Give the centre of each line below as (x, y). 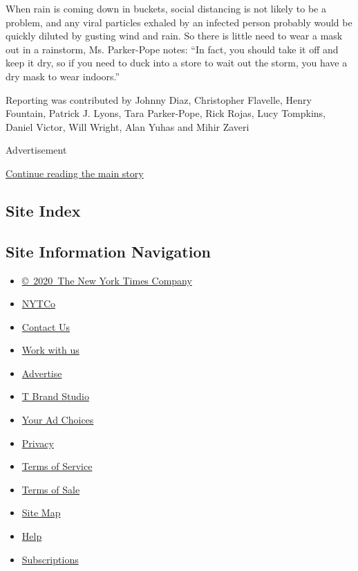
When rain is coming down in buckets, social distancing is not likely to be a (166, 8)
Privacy (38, 443)
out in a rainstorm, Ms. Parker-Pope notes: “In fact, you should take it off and (172, 49)
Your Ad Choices (58, 420)
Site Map (41, 513)
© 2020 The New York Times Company (107, 280)
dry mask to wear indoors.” (63, 76)
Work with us (50, 350)
